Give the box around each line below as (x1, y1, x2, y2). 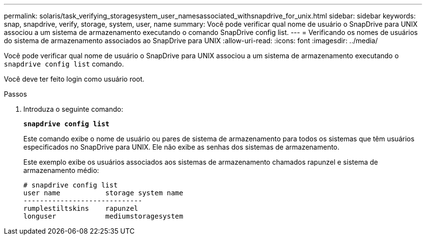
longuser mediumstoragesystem (23, 212, 183, 220)
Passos (4, 90, 27, 98)
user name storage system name (23, 189, 183, 197)
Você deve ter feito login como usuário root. (4, 75, 144, 83)
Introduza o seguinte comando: (23, 105, 124, 113)
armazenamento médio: (23, 166, 99, 174)
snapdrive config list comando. (4, 60, 124, 68)
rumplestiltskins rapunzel (23, 205, 139, 212)
